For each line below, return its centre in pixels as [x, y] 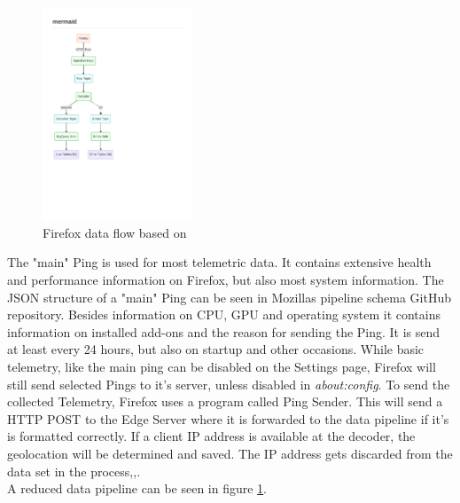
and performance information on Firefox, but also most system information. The [226, 279]
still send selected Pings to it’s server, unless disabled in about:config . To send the [229, 384]
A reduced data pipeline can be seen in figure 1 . [137, 488]
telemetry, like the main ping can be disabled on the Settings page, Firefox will [222, 366]
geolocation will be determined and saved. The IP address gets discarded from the [230, 453]
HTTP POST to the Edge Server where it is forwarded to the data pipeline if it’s [228, 418]
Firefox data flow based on [115, 232]
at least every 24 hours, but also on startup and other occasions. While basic [216, 349]
